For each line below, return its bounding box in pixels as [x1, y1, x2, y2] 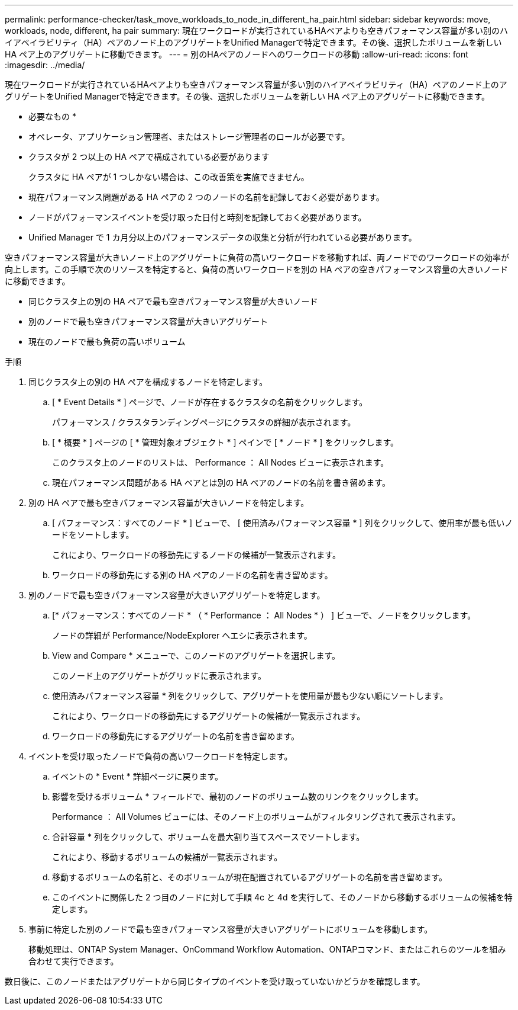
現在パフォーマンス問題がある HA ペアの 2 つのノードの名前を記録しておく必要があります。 [28, 192, 384, 202]
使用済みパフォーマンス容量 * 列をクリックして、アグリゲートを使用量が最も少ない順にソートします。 [52, 691, 448, 701]
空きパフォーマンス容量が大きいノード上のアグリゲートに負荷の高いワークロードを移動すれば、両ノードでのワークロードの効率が [5, 252, 510, 262]
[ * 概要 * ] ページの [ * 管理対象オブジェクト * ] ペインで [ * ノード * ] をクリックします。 [52, 437, 399, 447]
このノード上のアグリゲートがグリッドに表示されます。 [52, 671, 266, 681]
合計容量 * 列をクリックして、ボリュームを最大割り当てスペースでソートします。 [52, 832, 365, 842]
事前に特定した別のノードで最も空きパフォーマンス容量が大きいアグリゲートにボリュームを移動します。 [28, 924, 433, 934]
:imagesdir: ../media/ [5, 60, 85, 70]
